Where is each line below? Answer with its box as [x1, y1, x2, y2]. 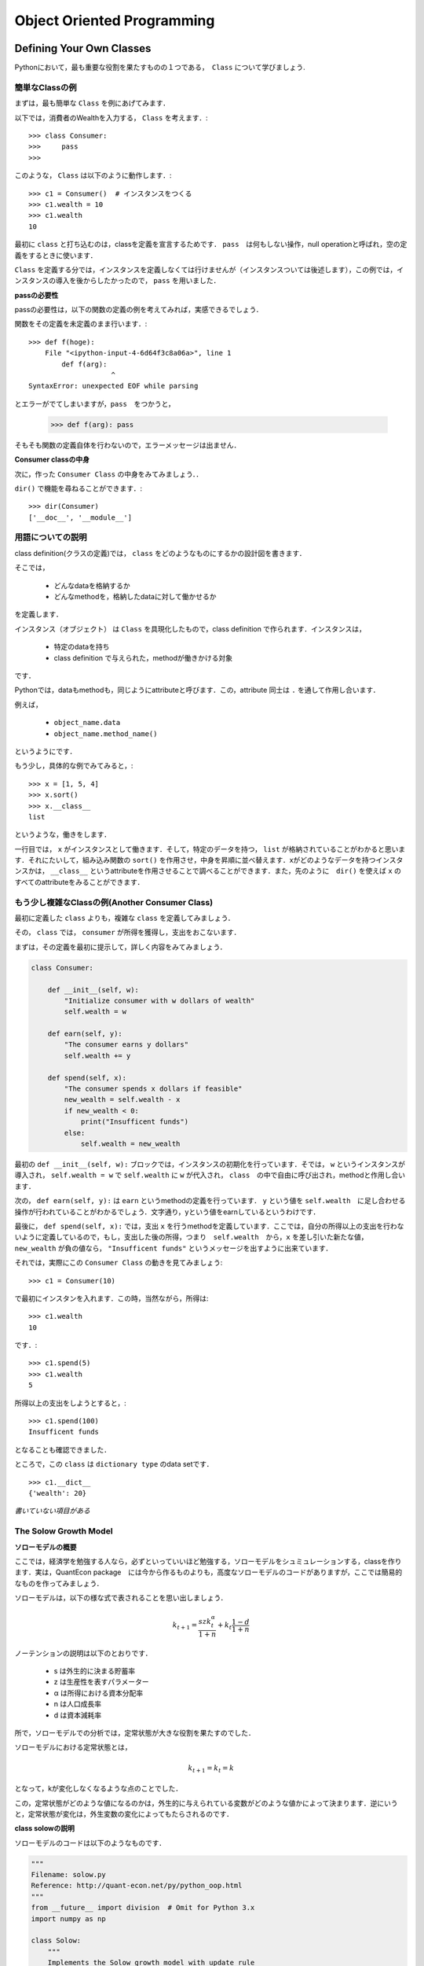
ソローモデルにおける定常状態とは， [14, 1743, 132, 1752]
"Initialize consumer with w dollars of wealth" [64, 996, 255, 1005]
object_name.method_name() [53, 729, 158, 738]
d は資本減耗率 [53, 1710, 102, 1720]
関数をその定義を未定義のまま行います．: [14, 319, 148, 329]
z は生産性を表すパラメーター [53, 1677, 149, 1687]
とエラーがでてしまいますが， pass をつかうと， [14, 399, 176, 408]
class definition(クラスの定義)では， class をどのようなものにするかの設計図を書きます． [14, 548, 306, 558]
